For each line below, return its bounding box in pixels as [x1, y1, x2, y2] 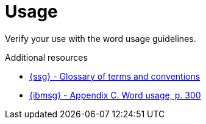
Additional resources [5, 52, 88, 63]
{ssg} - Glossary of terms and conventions [29, 71, 201, 81]
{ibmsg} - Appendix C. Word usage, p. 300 [29, 89, 201, 100]
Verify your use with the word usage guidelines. [5, 33, 196, 44]
